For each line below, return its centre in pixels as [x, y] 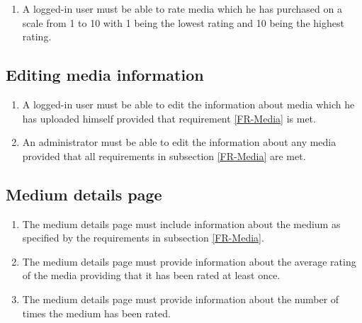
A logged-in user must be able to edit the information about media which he [188, 104]
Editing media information [105, 75]
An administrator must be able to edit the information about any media [179, 142]
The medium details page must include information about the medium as [181, 223]
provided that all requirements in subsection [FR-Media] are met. [164, 155]
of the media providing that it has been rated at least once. [151, 275]
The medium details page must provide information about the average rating [189, 261]
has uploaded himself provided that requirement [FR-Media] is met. [169, 118]
